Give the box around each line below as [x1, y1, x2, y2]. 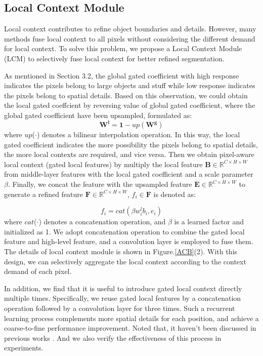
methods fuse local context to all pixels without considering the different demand [4, 33, 255, 44]
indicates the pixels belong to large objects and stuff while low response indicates [4, 80, 255, 91]
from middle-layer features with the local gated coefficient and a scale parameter [4, 169, 253, 179]
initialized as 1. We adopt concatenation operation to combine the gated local [4, 226, 245, 236]
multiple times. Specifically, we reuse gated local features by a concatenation [4, 293, 241, 303]
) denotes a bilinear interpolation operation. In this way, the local [36, 129, 240, 140]
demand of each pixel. [4, 266, 72, 276]
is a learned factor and [174, 216, 244, 227]
